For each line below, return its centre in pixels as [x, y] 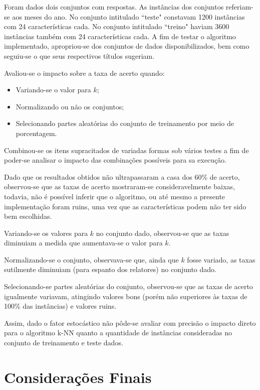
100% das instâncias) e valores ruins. [60, 306]
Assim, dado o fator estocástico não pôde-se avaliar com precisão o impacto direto [130, 322]
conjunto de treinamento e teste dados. [64, 343]
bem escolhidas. [28, 216]
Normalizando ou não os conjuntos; [70, 106]
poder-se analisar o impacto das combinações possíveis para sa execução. [115, 160]
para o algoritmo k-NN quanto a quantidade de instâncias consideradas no [118, 333]
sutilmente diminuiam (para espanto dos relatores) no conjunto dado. [110, 269]
